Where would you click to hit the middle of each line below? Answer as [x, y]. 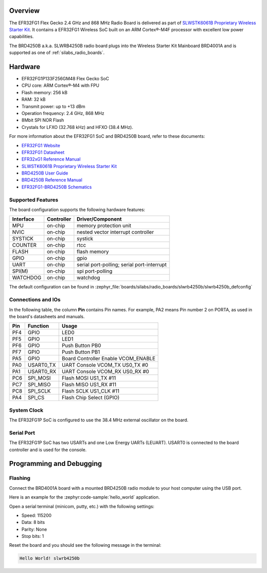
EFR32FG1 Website [41, 145]
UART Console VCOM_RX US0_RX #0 [106, 372]
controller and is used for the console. [48, 450]
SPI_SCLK [39, 391]
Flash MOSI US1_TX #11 [89, 378]
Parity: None [34, 529]
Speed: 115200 [37, 515]
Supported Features [34, 200]
